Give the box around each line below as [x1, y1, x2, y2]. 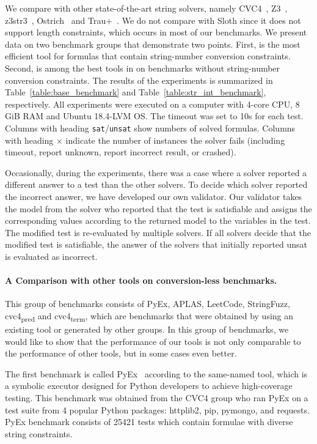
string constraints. [5, 427, 73, 440]
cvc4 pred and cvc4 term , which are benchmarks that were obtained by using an [5, 309, 294, 324]
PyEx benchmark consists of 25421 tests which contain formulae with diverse [5, 415, 293, 428]
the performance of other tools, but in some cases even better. [5, 347, 237, 360]
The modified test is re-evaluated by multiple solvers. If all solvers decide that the [5, 226, 312, 239]
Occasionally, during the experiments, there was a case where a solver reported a [5, 166, 307, 179]
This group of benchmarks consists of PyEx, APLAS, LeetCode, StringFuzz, [5, 297, 290, 310]
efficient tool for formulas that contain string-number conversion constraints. [5, 50, 291, 62]
